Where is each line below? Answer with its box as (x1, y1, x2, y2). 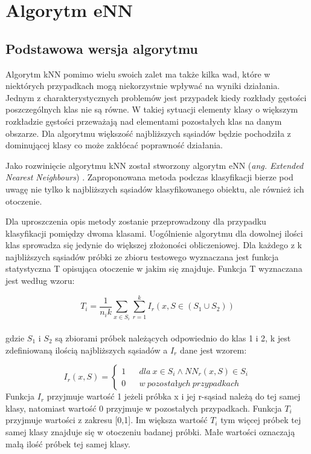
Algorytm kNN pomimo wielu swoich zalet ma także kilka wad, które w (5, 67, 271, 80)
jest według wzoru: (5, 274, 75, 287)
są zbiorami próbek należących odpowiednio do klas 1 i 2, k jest (55, 332, 291, 344)
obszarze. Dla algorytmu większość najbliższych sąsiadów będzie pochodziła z (5, 127, 291, 139)
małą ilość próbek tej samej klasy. (5, 437, 130, 450)
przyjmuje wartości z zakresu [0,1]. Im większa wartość (5, 413, 208, 426)
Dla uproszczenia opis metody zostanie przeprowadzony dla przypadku (5, 215, 266, 228)
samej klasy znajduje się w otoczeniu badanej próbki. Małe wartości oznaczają (5, 426, 295, 438)
